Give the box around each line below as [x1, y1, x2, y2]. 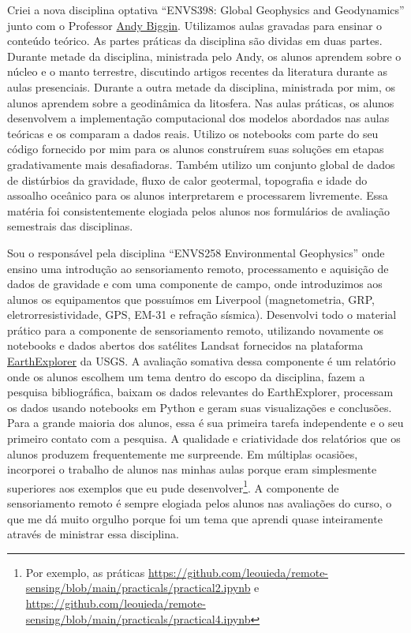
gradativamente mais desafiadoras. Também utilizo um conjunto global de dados [7, 155, 395, 172]
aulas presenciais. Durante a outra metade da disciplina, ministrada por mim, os [7, 78, 396, 95]
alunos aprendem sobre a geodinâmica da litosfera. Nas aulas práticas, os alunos [7, 94, 394, 110]
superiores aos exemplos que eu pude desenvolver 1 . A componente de [7, 477, 339, 496]
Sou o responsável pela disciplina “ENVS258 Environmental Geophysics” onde [7, 244, 385, 260]
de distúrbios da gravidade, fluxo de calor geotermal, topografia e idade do [7, 171, 368, 188]
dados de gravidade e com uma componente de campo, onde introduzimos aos [7, 275, 383, 292]
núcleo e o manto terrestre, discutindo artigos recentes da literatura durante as [7, 63, 388, 80]
